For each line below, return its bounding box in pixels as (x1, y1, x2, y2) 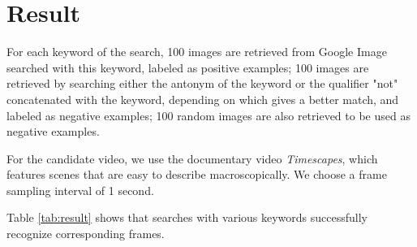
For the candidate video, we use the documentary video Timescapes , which (6, 149, 378, 167)
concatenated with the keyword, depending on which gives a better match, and (6, 90, 399, 107)
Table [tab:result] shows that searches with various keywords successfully (6, 209, 368, 226)
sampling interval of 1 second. (6, 181, 154, 198)
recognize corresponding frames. (6, 225, 165, 242)
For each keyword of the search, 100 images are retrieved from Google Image (6, 43, 387, 60)
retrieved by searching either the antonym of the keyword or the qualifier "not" (6, 75, 398, 92)
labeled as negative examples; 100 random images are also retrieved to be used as (6, 106, 411, 123)
